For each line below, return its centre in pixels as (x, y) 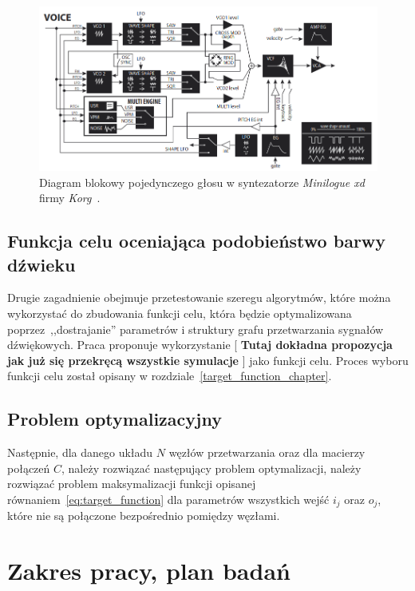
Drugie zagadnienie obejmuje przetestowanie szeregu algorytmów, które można (199, 297)
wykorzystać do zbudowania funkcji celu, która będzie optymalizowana (180, 313)
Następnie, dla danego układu (80, 452)
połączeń (29, 468)
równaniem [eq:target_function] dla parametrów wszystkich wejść (168, 499)
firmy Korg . (70, 198)
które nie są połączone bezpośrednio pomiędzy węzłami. (144, 516)
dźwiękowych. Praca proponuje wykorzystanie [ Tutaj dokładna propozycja (200, 345)
